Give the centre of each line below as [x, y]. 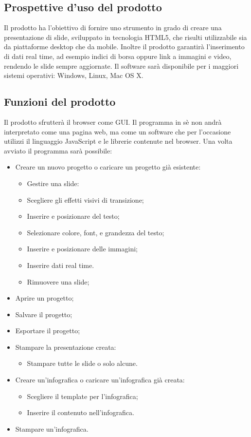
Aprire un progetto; [45, 298]
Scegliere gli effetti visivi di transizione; [85, 199]
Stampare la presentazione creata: [66, 347]
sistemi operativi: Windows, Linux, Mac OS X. [74, 75]
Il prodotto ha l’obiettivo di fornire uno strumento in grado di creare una [113, 28]
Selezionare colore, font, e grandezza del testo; [96, 232]
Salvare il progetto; [44, 314]
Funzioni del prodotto [60, 102]
